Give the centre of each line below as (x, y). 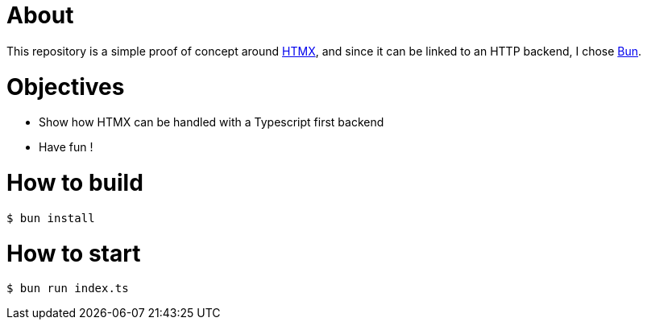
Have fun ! (66, 147)
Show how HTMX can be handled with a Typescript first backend (212, 122)
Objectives (66, 87)
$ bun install (51, 218)
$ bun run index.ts (68, 289)
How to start (74, 253)
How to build (75, 183)
